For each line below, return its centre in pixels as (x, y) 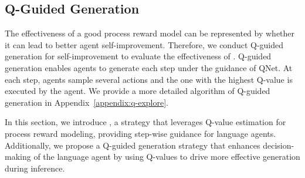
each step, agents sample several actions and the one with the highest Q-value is (149, 79)
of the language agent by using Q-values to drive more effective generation (167, 157)
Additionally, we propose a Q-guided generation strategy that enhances (133, 145)
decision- (279, 145)
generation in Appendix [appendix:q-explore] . (87, 102)
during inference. (35, 168)
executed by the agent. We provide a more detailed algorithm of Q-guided (138, 91)
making (18, 157)
